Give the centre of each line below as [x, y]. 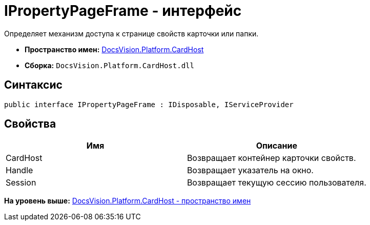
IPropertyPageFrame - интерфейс [123, 11]
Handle [19, 170]
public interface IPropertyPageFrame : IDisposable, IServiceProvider [149, 104]
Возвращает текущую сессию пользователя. [276, 183]
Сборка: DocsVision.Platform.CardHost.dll [109, 65]
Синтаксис [33, 85]
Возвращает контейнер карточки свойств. [271, 158]
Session [21, 183]
